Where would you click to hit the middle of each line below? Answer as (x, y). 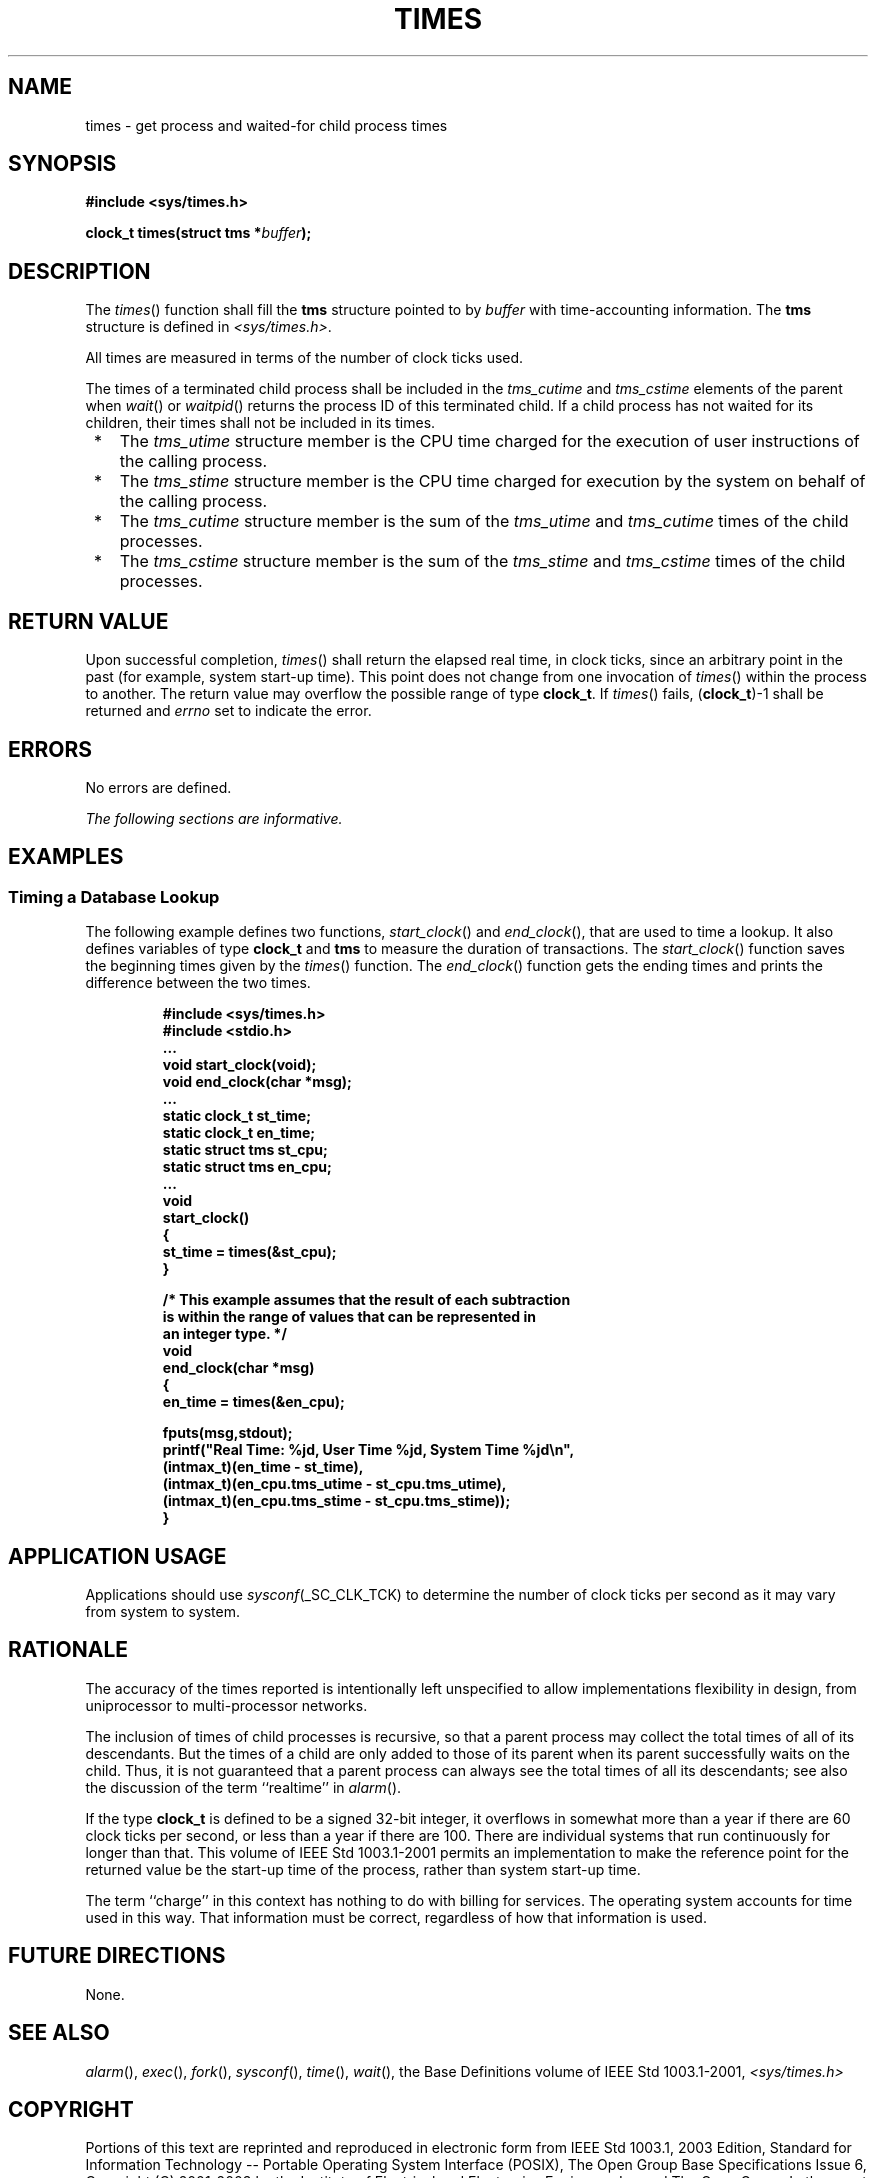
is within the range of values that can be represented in (349, 1317)
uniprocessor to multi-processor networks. (226, 1705)
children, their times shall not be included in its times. (260, 423)
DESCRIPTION (79, 271)
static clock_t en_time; (239, 1133)
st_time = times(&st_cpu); (249, 1252)
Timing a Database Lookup (114, 896)
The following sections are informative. (214, 818)
